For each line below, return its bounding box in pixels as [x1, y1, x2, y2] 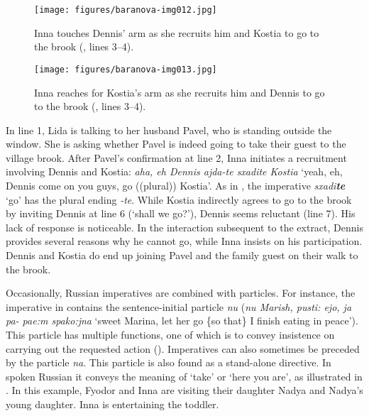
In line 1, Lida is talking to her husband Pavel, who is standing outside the [6, 122, 332, 137]
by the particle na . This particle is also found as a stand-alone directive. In [6, 355, 331, 370]
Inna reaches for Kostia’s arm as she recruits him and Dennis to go [34, 84, 325, 99]
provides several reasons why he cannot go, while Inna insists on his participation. [6, 234, 363, 248]
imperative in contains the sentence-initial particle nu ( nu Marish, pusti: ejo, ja [6, 299, 352, 314]
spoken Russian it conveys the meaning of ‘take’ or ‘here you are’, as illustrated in [6, 368, 363, 383]
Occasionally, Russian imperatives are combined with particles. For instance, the [6, 285, 356, 300]
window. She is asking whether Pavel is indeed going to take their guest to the [6, 136, 346, 151]
